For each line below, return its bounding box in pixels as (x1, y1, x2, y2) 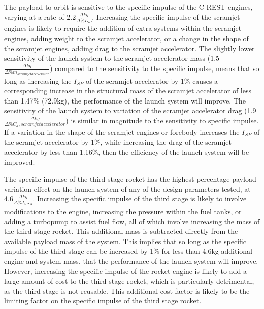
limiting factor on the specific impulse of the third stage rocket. (4, 295, 202, 306)
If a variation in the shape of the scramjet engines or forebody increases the (4, 126, 240, 137)
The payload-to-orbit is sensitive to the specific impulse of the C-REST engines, (4, 2, 253, 12)
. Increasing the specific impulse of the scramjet (92, 11, 240, 22)
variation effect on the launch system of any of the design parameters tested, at (4, 183, 251, 194)
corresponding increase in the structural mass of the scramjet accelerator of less (4, 85, 251, 96)
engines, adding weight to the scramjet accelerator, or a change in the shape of (4, 32, 249, 43)
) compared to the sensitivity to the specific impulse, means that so (49, 62, 259, 73)
